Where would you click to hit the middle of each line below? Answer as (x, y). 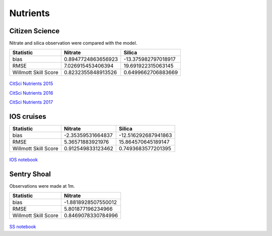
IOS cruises (28, 116)
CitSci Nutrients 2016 (31, 93)
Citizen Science (35, 31)
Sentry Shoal (30, 174)
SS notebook (23, 227)
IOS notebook (23, 160)
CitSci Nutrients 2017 (31, 102)
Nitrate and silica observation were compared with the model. (73, 43)
